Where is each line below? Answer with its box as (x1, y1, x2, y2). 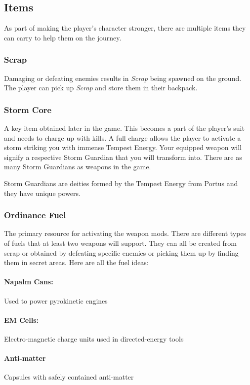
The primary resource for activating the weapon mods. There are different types (4, 228, 247, 238)
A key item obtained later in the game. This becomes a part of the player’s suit (4, 123, 245, 133)
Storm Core (4, 103, 52, 115)
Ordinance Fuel (4, 209, 66, 221)
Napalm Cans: (4, 276, 53, 287)
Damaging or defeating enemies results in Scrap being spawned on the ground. (4, 73, 242, 83)
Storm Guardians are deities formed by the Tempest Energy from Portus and (4, 178, 238, 188)
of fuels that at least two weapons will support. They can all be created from (4, 237, 237, 248)
